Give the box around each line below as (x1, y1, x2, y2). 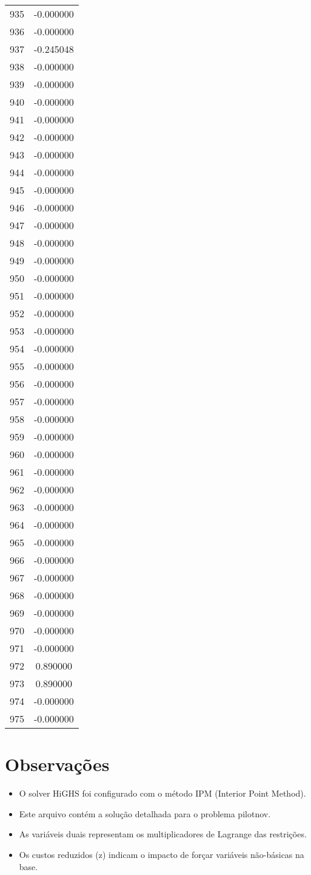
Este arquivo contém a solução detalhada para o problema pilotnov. (19, 807, 271, 820)
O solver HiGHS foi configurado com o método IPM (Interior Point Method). (19, 787, 306, 800)
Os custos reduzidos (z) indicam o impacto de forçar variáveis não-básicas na (19, 848, 304, 860)
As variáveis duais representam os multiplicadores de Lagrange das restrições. (19, 828, 307, 840)
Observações (5, 752, 110, 777)
